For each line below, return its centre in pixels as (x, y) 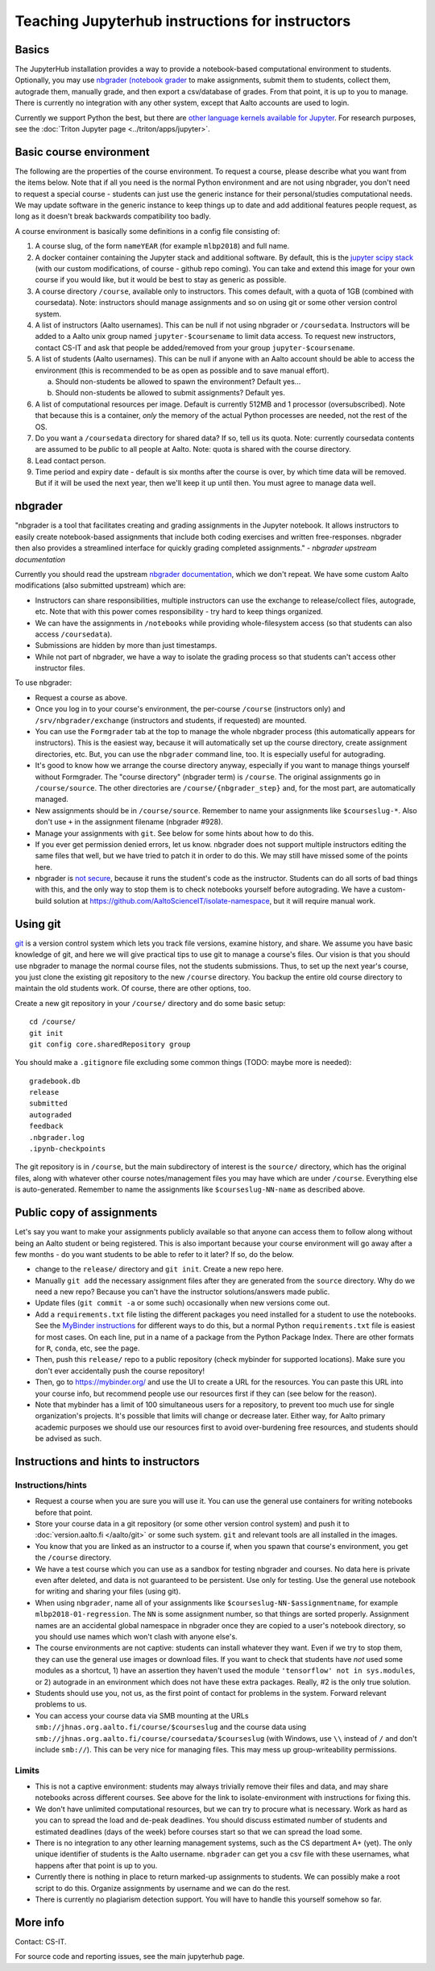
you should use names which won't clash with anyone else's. (136, 1636)
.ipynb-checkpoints (68, 1149)
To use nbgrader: (43, 683)
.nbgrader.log (57, 1137)
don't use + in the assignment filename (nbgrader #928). (129, 822)
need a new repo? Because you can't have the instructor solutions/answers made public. (182, 1292)
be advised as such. (68, 1439)
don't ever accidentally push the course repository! (120, 1371)
